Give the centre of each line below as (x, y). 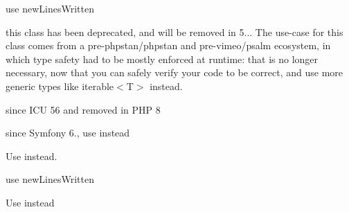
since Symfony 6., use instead (68, 133)
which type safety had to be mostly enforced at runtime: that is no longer (162, 59)
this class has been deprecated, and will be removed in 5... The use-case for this (174, 32)
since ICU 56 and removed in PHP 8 (83, 109)
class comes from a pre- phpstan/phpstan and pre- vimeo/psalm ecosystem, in (168, 45)
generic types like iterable (60, 86)
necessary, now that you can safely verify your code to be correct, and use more (174, 72)
